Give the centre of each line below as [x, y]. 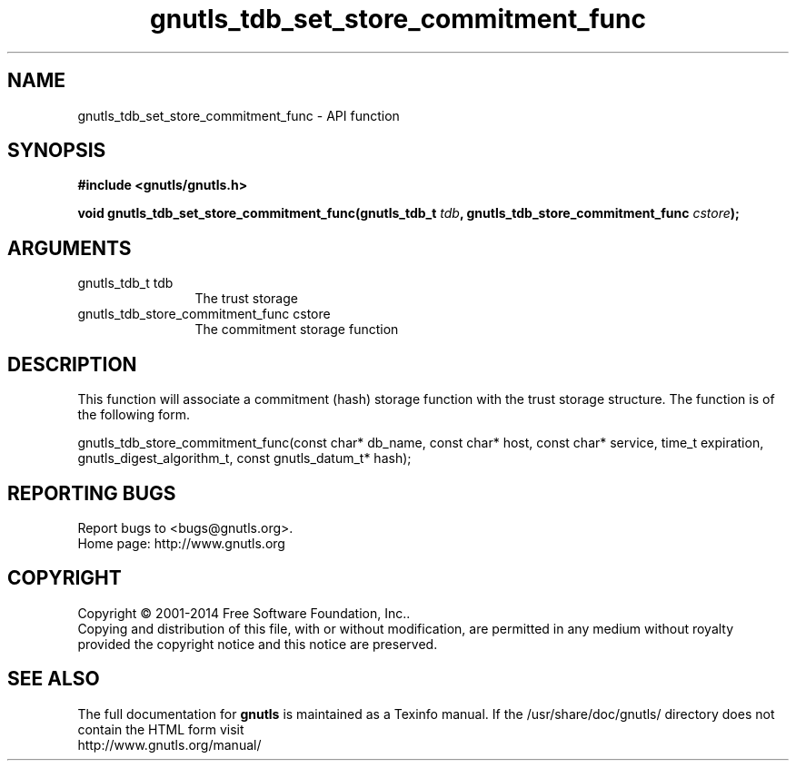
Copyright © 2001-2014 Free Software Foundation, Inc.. [244, 613]
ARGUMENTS [70, 248]
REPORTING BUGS [92, 493]
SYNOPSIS [57, 151]
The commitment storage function [297, 330]
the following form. [134, 415]
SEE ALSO [54, 679]
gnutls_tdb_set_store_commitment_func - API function [239, 115]
